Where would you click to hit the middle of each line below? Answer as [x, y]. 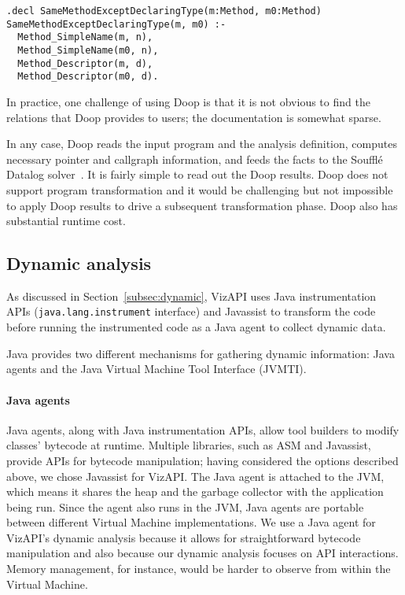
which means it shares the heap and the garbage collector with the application [195, 492]
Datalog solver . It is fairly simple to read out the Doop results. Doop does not [197, 174]
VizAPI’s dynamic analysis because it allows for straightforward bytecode [184, 537]
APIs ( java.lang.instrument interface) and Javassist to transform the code [191, 311]
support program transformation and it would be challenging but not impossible [200, 189]
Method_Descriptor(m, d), [85, 63]
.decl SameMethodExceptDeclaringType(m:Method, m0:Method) [164, 11]
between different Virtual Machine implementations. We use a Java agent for [191, 522]
